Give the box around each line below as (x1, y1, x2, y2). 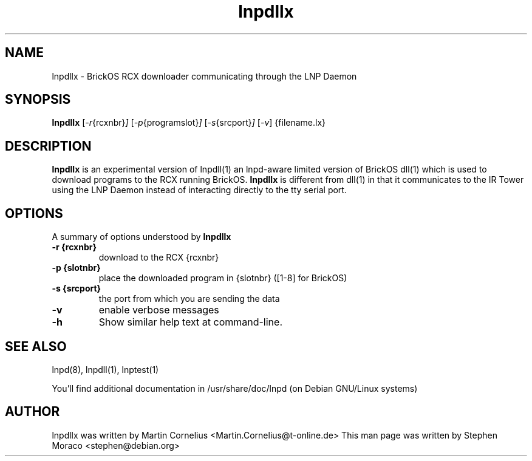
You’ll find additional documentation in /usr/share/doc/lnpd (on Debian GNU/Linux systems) (52, 383, 418, 394)
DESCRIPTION (5, 138, 92, 154)
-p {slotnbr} (52, 262, 101, 273)
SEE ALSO (5, 338, 67, 354)
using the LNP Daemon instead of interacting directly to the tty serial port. (52, 185, 347, 196)
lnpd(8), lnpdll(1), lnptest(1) (52, 364, 159, 375)
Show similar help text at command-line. (98, 316, 283, 329)
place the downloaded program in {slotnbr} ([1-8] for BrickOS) (98, 273, 347, 284)
